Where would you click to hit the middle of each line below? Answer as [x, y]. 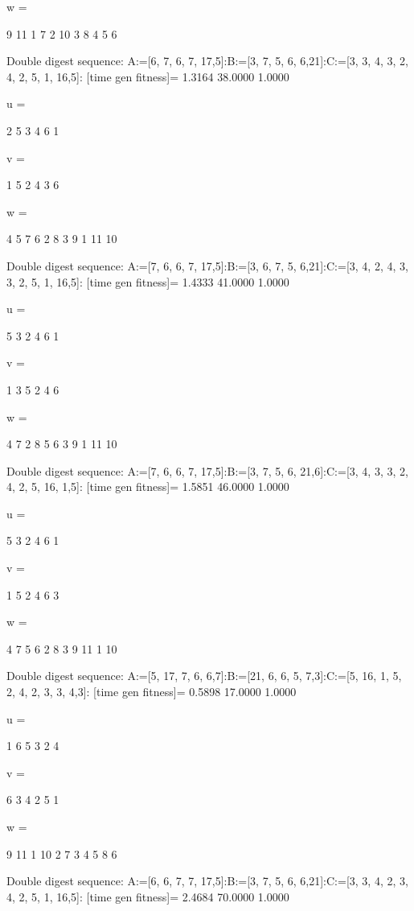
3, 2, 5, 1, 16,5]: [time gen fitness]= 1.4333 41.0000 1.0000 [148, 281]
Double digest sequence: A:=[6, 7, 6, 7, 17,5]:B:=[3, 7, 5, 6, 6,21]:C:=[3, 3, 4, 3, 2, [207, 61]
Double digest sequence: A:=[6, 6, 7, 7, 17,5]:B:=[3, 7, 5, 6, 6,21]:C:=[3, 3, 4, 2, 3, [207, 881]
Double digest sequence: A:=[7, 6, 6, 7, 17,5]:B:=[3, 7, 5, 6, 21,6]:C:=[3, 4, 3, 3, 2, [207, 470]
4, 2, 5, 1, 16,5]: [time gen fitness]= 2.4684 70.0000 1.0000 [148, 896]
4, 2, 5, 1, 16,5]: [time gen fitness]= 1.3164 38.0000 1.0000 [148, 76]
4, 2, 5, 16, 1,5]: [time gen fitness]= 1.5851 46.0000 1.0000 [148, 486]
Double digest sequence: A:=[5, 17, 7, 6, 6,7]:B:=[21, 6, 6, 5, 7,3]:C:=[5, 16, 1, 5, [204, 676]
